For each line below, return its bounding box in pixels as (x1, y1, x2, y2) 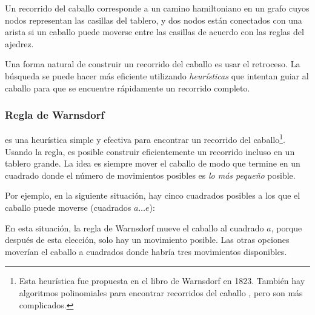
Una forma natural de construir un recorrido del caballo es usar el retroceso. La (5, 58, 300, 70)
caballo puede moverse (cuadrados (5, 201, 131, 213)
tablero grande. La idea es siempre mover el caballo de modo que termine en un (5, 157, 300, 170)
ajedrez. (5, 37, 34, 50)
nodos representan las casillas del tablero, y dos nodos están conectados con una (5, 13, 302, 26)
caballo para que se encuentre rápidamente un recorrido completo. (5, 81, 250, 94)
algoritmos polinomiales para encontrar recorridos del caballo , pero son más (19, 286, 303, 299)
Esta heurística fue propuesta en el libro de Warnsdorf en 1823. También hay (19, 274, 305, 287)
